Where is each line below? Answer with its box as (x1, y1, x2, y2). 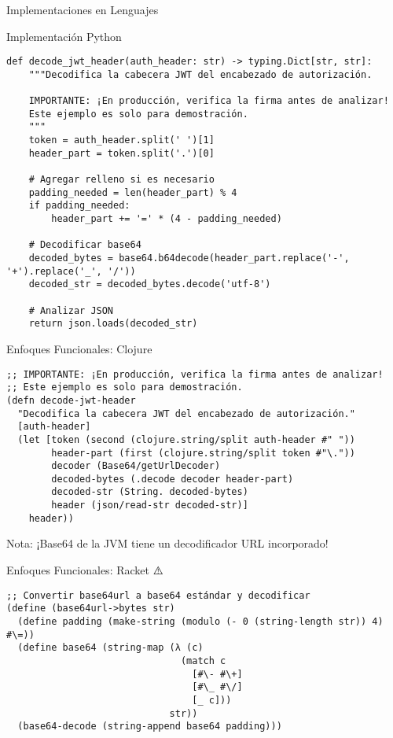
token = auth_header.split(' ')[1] (28, 135, 215, 146)
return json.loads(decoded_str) (28, 318, 198, 330)
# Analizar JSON (28, 304, 114, 316)
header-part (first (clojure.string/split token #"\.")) (51, 447, 355, 459)
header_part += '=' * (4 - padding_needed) (51, 213, 282, 225)
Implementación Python (6, 28, 122, 44)
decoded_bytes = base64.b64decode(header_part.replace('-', (28, 253, 350, 264)
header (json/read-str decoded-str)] (51, 500, 248, 511)
